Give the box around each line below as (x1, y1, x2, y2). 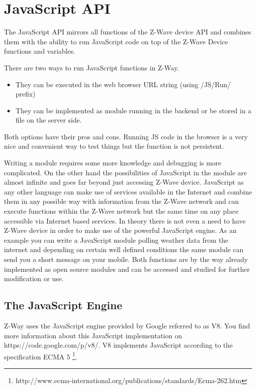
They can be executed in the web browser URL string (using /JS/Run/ (15, 79, 231, 89)
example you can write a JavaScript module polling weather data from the (4, 234, 228, 245)
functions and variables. (4, 46, 75, 56)
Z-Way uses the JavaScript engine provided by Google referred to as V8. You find (4, 320, 250, 330)
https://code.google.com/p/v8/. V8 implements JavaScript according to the (4, 340, 233, 350)
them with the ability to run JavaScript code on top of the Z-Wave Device (4, 36, 228, 46)
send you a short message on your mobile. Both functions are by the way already (4, 254, 248, 264)
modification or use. (4, 273, 64, 284)
